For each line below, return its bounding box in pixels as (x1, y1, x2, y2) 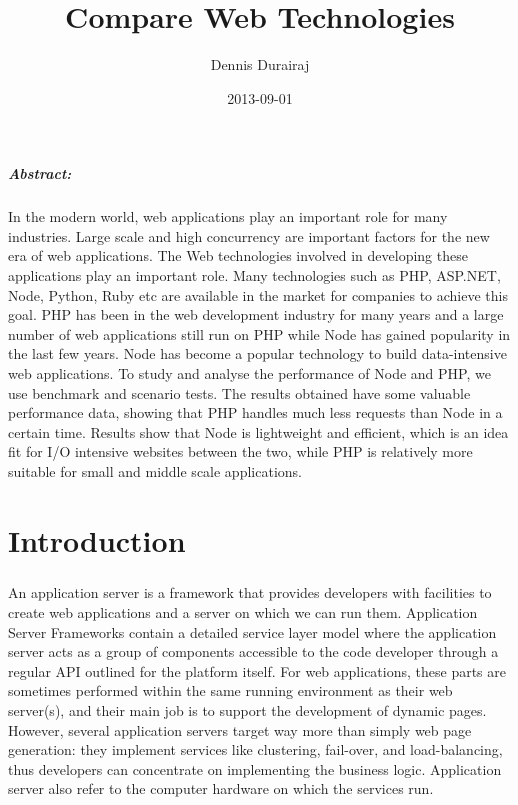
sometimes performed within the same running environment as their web (8, 680, 453, 701)
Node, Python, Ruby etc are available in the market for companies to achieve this (8, 284, 508, 305)
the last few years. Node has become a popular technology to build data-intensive (8, 343, 507, 364)
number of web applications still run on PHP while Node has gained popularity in (8, 323, 511, 344)
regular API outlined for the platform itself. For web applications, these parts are (8, 660, 507, 681)
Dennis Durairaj (210, 54, 310, 75)
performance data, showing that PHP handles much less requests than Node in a (8, 402, 503, 423)
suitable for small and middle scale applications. (8, 461, 302, 481)
